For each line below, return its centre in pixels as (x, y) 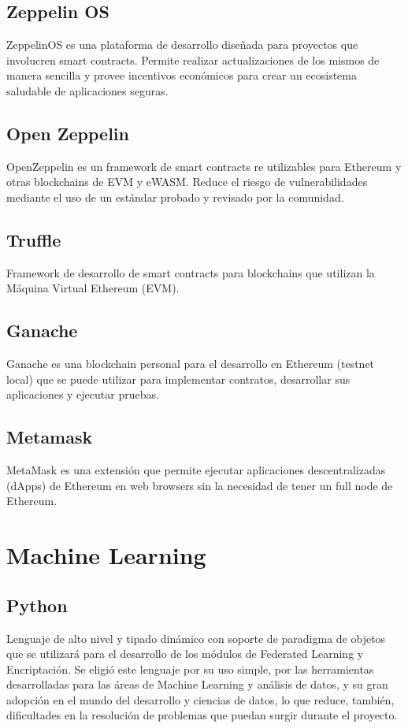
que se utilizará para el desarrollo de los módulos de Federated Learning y (185, 654)
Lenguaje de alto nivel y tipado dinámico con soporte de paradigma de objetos (196, 638)
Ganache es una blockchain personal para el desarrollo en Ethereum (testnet (191, 364)
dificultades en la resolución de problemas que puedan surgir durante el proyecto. (202, 715)
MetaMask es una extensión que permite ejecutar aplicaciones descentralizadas (196, 470)
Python (37, 605)
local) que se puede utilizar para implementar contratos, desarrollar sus (178, 379)
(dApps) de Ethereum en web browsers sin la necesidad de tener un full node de (200, 485)
